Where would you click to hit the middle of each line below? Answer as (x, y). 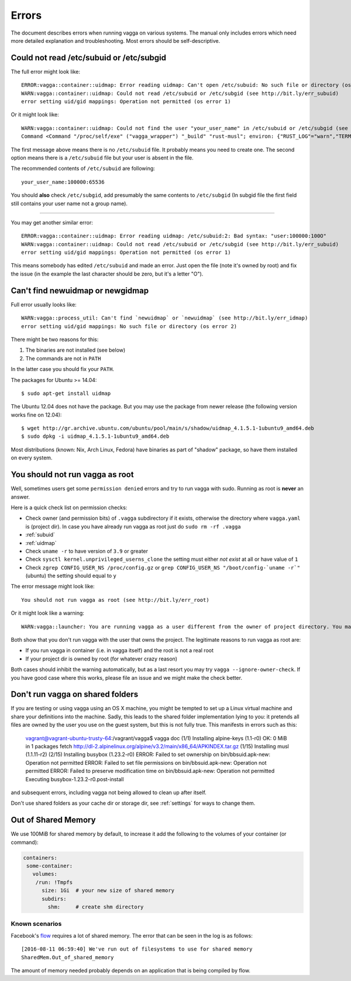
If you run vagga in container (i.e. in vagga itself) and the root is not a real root (119, 650)
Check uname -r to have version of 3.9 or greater (87, 551)
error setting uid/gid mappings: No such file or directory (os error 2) (129, 326)
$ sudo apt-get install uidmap (66, 393)
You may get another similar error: (52, 222)
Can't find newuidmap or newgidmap (80, 290)
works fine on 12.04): (36, 415)
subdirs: (54, 899)
